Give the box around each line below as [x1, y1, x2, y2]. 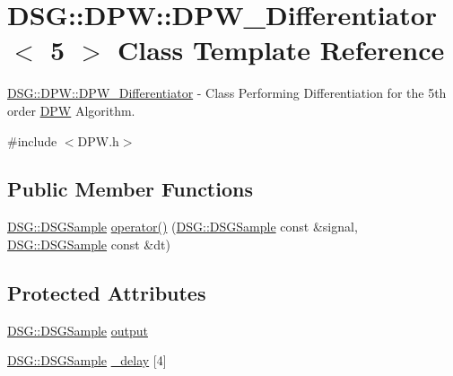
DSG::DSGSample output [7, 320, 148, 339]
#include [7, 131, 57, 150]
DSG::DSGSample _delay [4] [7, 351, 167, 370]
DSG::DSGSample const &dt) [7, 234, 170, 253]
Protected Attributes [7, 278, 206, 306]
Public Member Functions [7, 175, 253, 203]
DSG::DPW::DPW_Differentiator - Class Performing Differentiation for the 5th [7, 83, 447, 102]
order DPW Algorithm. [7, 101, 135, 119]
